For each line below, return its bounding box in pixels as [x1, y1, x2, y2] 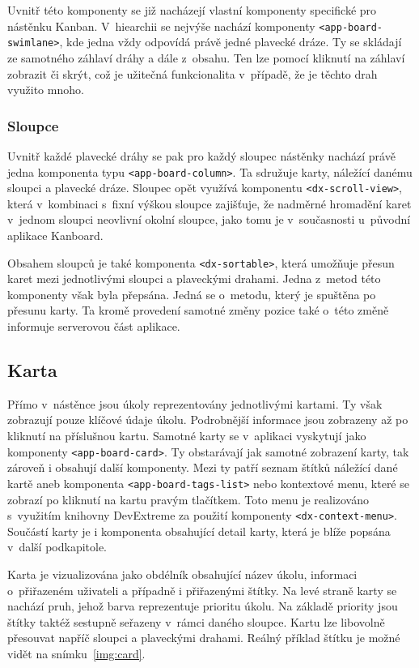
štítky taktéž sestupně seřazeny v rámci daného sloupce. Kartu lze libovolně [7, 613, 385, 630]
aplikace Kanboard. [7, 227, 104, 243]
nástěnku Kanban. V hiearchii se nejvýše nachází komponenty [7, 17, 315, 34]
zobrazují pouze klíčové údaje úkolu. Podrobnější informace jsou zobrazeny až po [7, 411, 408, 428]
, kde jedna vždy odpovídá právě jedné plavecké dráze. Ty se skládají [59, 33, 402, 50]
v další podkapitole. [7, 538, 108, 555]
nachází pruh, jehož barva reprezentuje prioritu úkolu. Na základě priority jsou [7, 597, 398, 614]
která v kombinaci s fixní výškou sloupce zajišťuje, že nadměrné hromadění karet [7, 195, 412, 212]
